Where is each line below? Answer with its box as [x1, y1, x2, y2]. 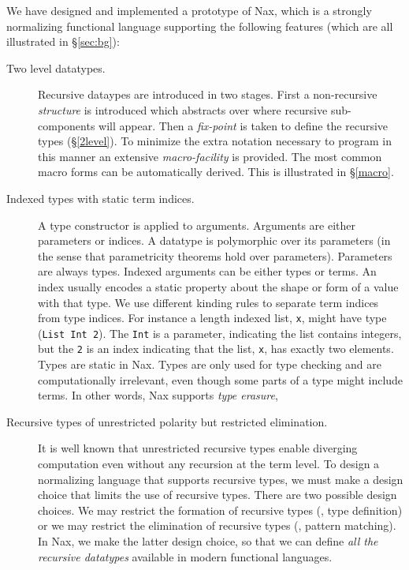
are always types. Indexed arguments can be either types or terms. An [38, 263, 377, 279]
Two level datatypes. [6, 59, 106, 76]
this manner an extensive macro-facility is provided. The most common [38, 148, 382, 164]
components [38, 117, 95, 133]
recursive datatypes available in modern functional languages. [38, 548, 333, 564]
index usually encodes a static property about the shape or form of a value [38, 278, 399, 294]
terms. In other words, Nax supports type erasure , [38, 387, 278, 403]
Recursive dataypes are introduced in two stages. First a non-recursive [38, 86, 377, 103]
